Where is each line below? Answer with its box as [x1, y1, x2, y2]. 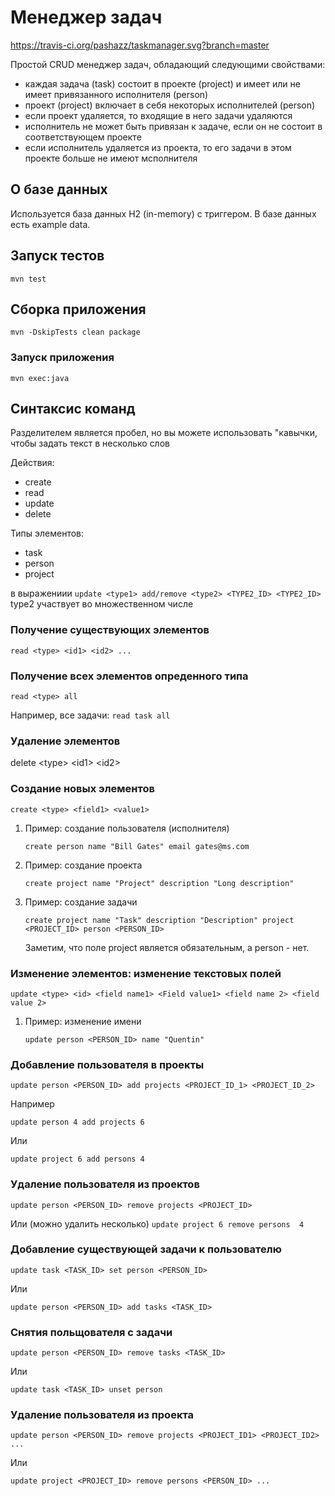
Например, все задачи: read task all [10, 709, 171, 721]
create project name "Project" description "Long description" [24, 878, 295, 888]
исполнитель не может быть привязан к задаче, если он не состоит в [24, 120, 323, 132]
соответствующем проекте [24, 131, 142, 143]
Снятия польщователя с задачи [10, 1325, 173, 1339]
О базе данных [10, 181, 108, 198]
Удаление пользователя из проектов [10, 1177, 200, 1191]
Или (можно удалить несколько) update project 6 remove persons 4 [10, 1217, 305, 1230]
